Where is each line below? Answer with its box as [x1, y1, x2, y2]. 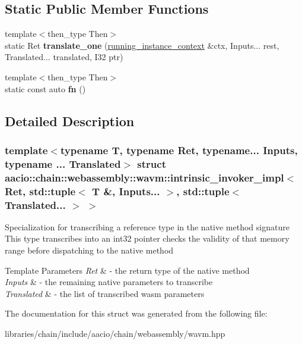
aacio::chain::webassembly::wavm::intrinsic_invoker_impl [5, 170, 284, 184]
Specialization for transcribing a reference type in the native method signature [5, 220, 290, 233]
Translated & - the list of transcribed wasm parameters [5, 287, 205, 299]
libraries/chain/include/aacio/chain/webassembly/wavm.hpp [5, 327, 225, 340]
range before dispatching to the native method [5, 244, 174, 257]
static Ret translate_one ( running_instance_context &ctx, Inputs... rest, [5, 39, 279, 51]
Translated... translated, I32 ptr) [5, 51, 123, 63]
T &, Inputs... [92, 183, 160, 198]
